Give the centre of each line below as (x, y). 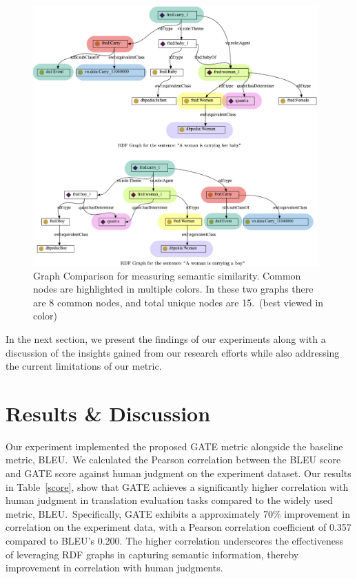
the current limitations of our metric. (84, 366)
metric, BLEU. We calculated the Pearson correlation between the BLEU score (173, 460)
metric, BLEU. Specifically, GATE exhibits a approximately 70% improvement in (178, 513)
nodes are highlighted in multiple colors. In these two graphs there (173, 289)
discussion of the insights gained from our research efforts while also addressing (173, 352)
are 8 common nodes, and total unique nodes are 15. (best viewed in (178, 302)
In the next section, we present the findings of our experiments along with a (166, 338)
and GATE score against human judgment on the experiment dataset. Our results (178, 473)
